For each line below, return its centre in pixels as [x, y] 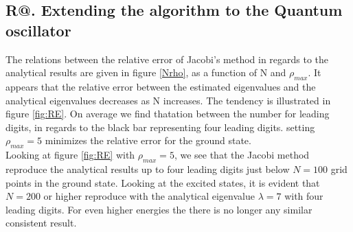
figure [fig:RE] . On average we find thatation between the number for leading [168, 114]
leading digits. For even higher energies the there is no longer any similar [159, 209]
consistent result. [41, 223]
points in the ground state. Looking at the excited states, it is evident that [163, 182]
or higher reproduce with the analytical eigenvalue [149, 196]
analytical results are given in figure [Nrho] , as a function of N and [146, 72]
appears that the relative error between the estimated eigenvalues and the [161, 86]
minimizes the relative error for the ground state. [148, 140]
